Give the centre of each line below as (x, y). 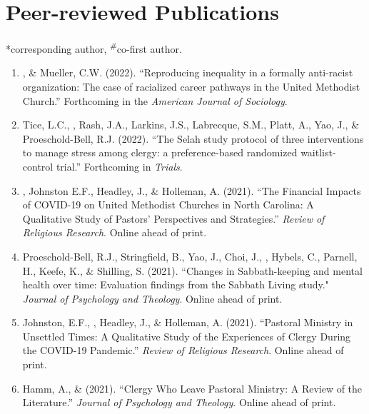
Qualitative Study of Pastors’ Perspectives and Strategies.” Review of (173, 218)
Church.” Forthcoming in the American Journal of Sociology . (155, 100)
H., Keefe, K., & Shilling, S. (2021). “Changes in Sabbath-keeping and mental (192, 270)
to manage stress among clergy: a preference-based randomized (160, 152)
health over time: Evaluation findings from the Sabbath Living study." (176, 284)
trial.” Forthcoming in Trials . (119, 166)
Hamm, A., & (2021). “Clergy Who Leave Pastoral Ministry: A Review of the (192, 388)
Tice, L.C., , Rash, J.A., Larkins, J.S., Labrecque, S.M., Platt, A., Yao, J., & (191, 125)
